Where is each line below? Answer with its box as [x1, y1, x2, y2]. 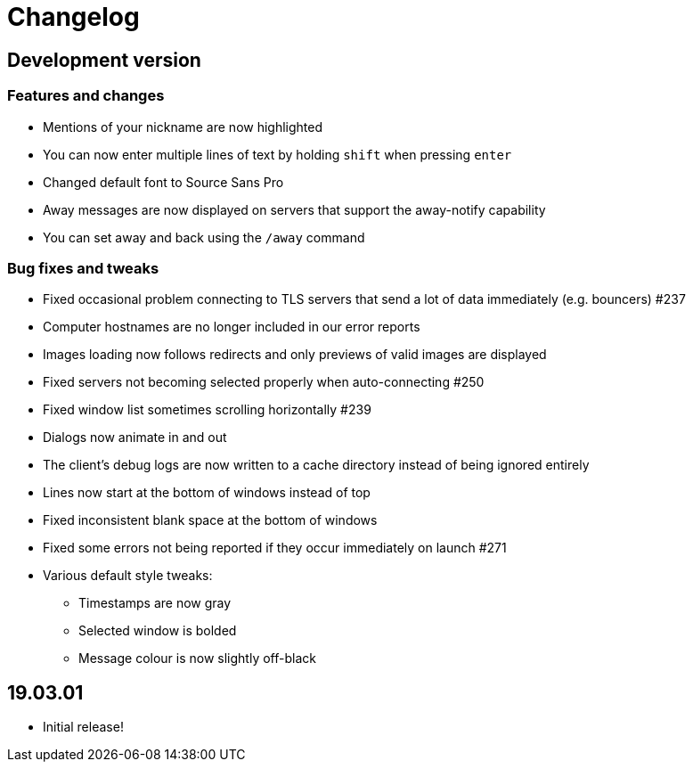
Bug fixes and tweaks [7, 258, 159, 277]
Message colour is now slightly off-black [78, 650, 316, 667]
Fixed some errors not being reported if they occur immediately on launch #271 [43, 540, 507, 556]
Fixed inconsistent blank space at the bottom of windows [43, 512, 378, 528]
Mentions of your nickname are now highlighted [43, 119, 323, 135]
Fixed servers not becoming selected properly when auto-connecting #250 [43, 374, 485, 390]
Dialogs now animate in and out [43, 429, 227, 446]
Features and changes [7, 86, 165, 105]
